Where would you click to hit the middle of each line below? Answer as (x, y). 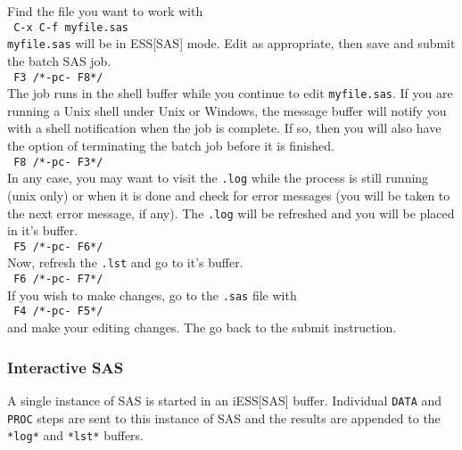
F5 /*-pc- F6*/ (58, 246)
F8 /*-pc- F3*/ (58, 162)
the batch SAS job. (59, 60)
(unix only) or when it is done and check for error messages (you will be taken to (229, 195)
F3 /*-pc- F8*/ (58, 77)
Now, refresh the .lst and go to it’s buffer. (125, 262)
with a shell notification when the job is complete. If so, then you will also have (224, 128)
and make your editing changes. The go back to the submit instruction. (202, 327)
